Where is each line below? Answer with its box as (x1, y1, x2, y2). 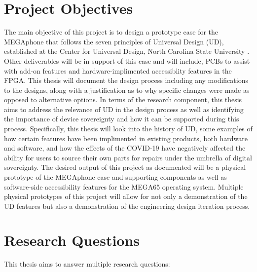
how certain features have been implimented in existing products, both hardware (4, 133, 248, 143)
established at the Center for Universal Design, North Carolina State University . (4, 46, 250, 56)
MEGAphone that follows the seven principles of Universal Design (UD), (4, 36, 224, 46)
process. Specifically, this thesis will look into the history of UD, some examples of (4, 123, 253, 134)
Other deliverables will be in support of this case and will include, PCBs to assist (4, 55, 250, 66)
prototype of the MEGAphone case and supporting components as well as (4, 172, 227, 182)
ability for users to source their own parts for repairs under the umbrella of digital (4, 152, 252, 162)
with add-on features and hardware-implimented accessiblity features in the (4, 65, 232, 76)
